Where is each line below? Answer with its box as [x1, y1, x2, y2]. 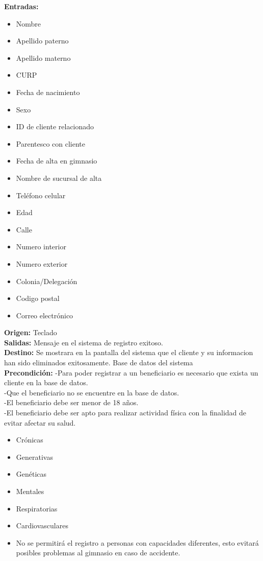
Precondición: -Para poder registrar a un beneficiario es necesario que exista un [4, 367, 258, 378]
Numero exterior [16, 258, 68, 269]
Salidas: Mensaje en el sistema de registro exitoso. [4, 337, 163, 347]
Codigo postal [16, 293, 60, 303]
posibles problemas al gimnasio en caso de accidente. [16, 547, 180, 558]
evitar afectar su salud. [4, 417, 76, 428]
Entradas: [4, 1, 39, 11]
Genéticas [16, 469, 47, 479]
